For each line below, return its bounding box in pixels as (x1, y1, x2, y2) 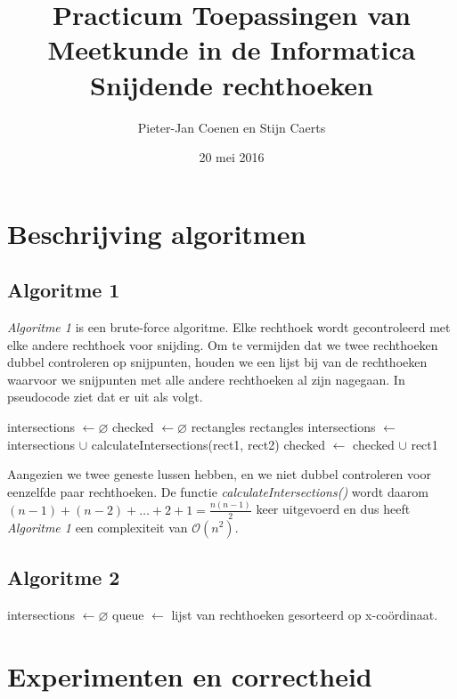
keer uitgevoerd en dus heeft (256, 500, 411, 518)
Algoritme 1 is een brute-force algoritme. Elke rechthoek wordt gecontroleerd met (7, 318, 451, 337)
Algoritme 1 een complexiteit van (7, 517, 188, 536)
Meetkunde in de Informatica (47, 31, 416, 68)
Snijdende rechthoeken (90, 66, 373, 102)
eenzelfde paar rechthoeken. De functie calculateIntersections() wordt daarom (7, 482, 428, 500)
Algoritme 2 (7, 563, 120, 590)
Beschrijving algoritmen (7, 215, 306, 251)
